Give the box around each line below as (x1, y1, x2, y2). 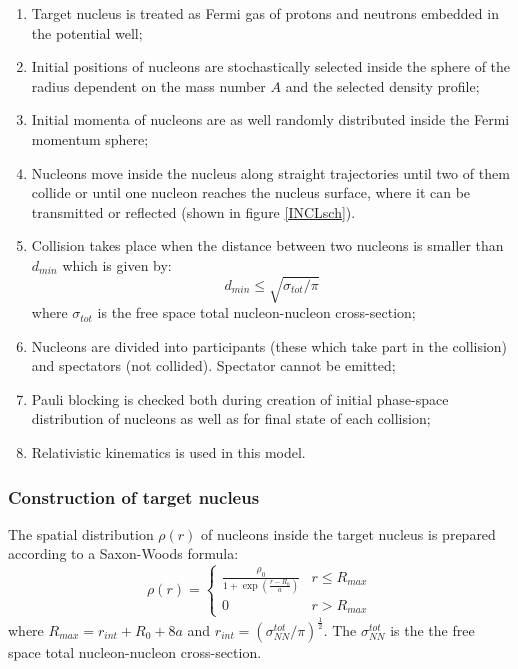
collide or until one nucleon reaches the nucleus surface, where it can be (31, 182, 471, 203)
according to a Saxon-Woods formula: (8, 543, 239, 564)
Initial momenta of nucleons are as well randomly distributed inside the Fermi (31, 109, 510, 130)
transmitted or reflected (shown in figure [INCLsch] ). (31, 201, 356, 222)
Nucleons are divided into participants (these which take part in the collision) (31, 335, 508, 356)
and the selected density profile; (285, 75, 480, 96)
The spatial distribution (8, 523, 154, 544)
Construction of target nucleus (8, 484, 260, 509)
